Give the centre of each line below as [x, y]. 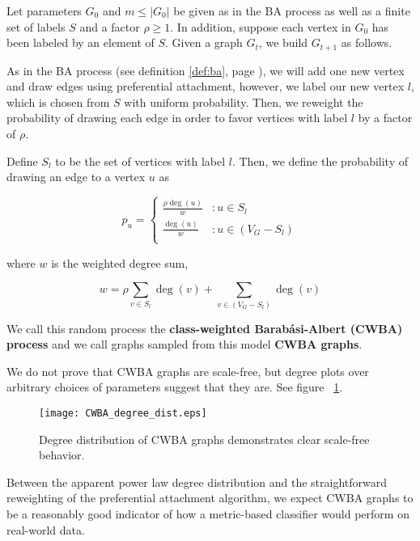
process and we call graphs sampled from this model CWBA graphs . [185, 344]
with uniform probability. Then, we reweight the [244, 101]
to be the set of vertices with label [140, 161]
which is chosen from [58, 101]
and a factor [110, 26]
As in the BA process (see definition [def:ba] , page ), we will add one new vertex [206, 70]
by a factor [385, 118]
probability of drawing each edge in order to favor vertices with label [177, 118]
